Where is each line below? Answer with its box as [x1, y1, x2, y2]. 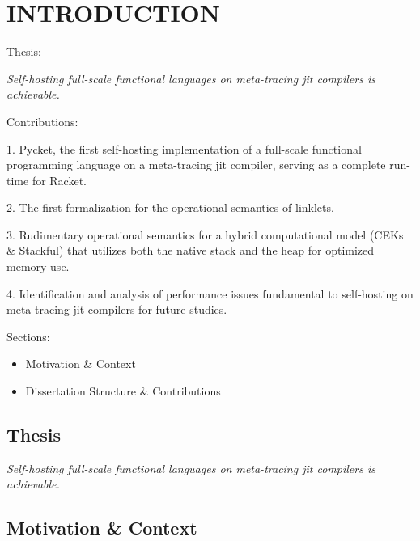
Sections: [6, 328, 50, 344]
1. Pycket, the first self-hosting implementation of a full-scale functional [6, 140, 362, 157]
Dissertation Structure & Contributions [25, 383, 221, 399]
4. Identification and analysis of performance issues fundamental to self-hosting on [6, 285, 414, 302]
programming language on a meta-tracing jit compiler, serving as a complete [6, 156, 386, 173]
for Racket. [32, 171, 87, 188]
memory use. [6, 258, 70, 275]
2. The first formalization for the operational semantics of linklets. [6, 199, 334, 216]
